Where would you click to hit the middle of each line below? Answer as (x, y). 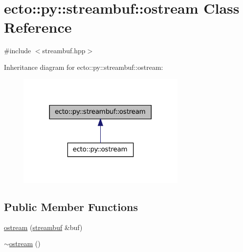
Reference (38, 27)
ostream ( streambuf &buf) (43, 227)
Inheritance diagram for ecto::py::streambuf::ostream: (84, 67)
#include (18, 51)
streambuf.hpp (64, 51)
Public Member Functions (71, 207)
